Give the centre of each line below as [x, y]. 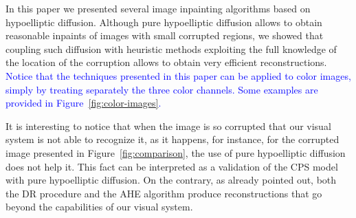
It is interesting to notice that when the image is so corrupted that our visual [168, 126]
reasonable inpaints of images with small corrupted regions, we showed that [165, 35]
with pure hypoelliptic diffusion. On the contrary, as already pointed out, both [171, 180]
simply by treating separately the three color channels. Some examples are [162, 89]
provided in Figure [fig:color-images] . [84, 103]
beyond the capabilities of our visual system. [99, 207]
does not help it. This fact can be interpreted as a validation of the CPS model [172, 166]
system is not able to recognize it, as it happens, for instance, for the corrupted [173, 139]
